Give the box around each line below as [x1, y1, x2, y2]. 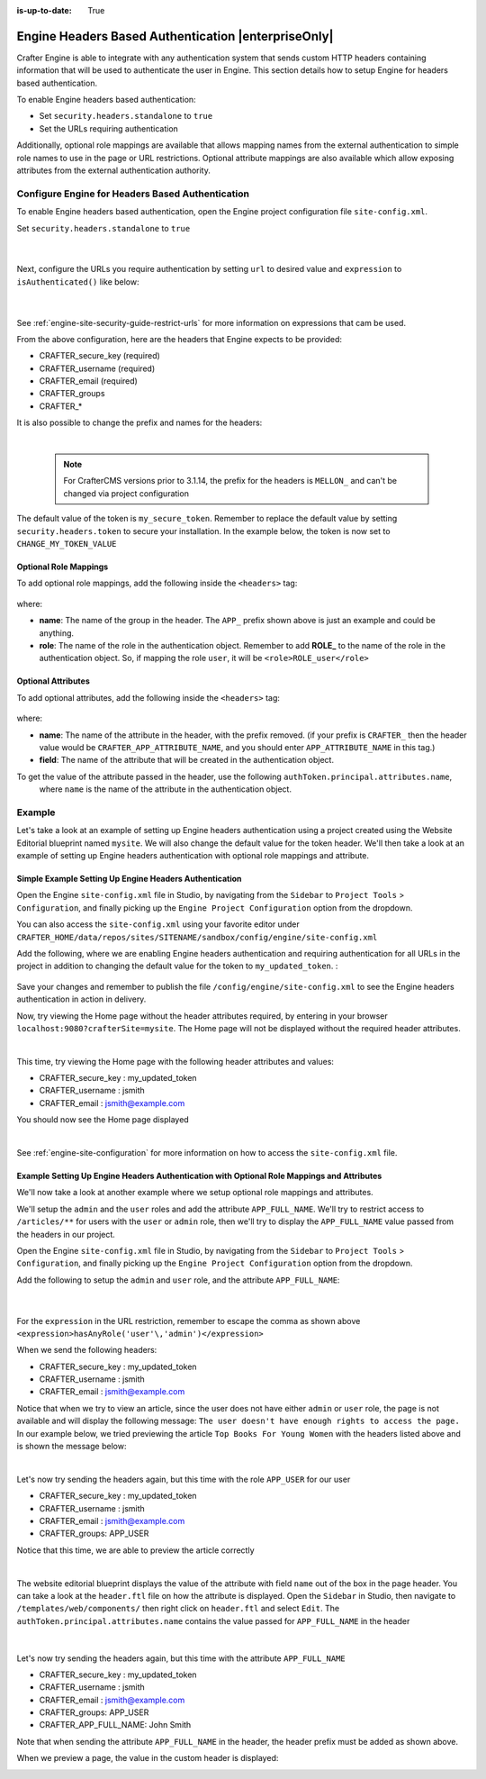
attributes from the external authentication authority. [16, 165, 211, 176]
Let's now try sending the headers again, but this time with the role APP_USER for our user [16, 1474, 351, 1484]
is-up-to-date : [16, 5, 72, 15]
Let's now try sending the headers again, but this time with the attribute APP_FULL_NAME [16, 1653, 346, 1664]
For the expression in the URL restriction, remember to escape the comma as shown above [16, 1315, 361, 1326]
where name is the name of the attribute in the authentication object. [39, 784, 292, 794]
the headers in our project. [16, 1229, 116, 1239]
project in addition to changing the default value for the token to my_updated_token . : [16, 960, 338, 972]
